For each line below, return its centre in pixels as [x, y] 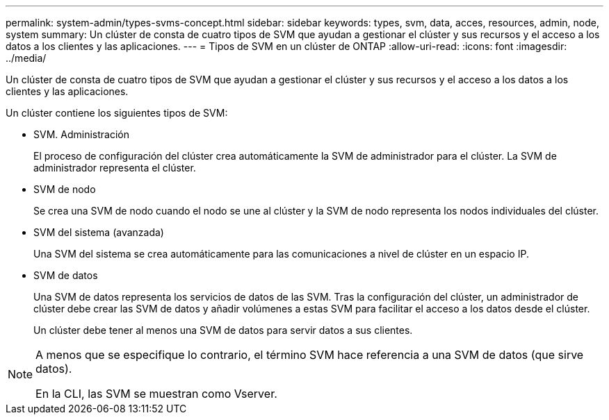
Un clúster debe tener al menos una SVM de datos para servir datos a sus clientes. [223, 330]
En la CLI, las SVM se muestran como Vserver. [156, 394]
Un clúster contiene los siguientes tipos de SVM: [117, 113]
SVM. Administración [81, 134]
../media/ [26, 58]
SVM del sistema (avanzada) [99, 232]
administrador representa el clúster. [115, 168]
